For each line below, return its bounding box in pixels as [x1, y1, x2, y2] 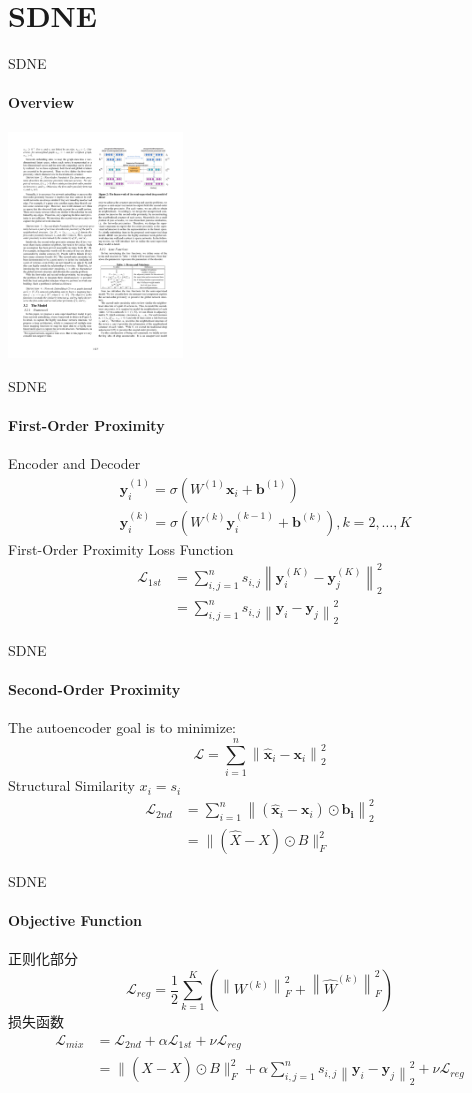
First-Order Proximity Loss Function [8, 538, 234, 559]
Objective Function [8, 910, 143, 931]
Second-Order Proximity [8, 679, 181, 700]
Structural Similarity [8, 775, 135, 796]
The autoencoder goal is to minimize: [8, 717, 236, 738]
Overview [8, 92, 75, 113]
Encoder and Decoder [8, 453, 141, 474]
